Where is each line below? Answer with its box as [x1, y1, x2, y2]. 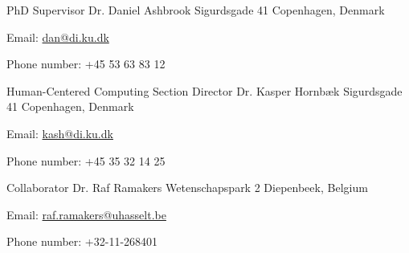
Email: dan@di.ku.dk [6, 28, 109, 45]
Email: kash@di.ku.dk [6, 124, 113, 141]
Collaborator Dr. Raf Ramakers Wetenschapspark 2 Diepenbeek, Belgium [6, 179, 368, 196]
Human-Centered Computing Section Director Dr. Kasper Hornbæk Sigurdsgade [6, 82, 403, 99]
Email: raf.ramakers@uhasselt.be [6, 206, 166, 222]
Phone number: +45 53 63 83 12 [6, 55, 166, 72]
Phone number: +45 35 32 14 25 [6, 152, 166, 169]
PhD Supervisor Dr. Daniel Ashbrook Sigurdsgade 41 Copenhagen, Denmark [6, 2, 385, 18]
